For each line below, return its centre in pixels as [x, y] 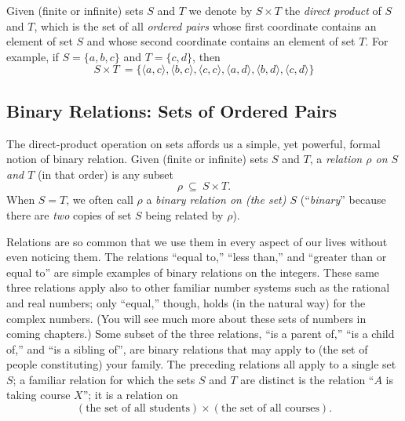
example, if [33, 56]
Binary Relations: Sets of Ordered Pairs [172, 110]
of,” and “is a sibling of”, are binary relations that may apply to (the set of [187, 348]
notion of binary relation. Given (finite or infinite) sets [137, 159]
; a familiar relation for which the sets [104, 379]
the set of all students [138, 409]
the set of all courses [270, 409]
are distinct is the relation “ [307, 379]
